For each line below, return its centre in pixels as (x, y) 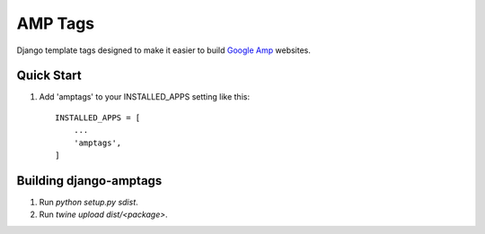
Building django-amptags (89, 181)
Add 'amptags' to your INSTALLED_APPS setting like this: (145, 97)
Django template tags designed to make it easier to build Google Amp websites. (164, 50)
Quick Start (49, 76)
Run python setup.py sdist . (88, 202)
